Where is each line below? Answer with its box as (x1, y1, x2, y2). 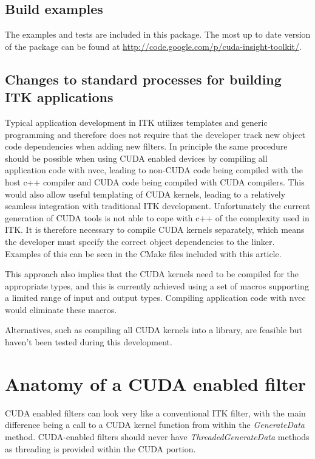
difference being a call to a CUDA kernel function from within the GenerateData (5, 418, 305, 431)
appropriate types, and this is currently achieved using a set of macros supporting (5, 279, 309, 292)
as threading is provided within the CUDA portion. (5, 442, 196, 455)
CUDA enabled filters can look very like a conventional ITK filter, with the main (5, 406, 306, 419)
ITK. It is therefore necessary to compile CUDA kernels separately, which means (5, 223, 305, 236)
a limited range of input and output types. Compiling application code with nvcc (5, 291, 306, 304)
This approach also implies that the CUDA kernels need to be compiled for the (5, 267, 299, 280)
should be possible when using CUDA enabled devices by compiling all (5, 151, 268, 164)
